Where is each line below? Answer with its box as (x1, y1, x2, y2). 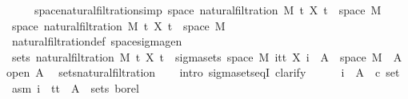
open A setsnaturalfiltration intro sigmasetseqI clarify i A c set (6, 64, 400, 81)
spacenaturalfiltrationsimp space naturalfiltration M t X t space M (34, 2, 382, 18)
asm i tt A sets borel (11, 79, 139, 96)
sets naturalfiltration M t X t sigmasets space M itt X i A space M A (11, 48, 402, 65)
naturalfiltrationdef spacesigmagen (11, 33, 182, 49)
